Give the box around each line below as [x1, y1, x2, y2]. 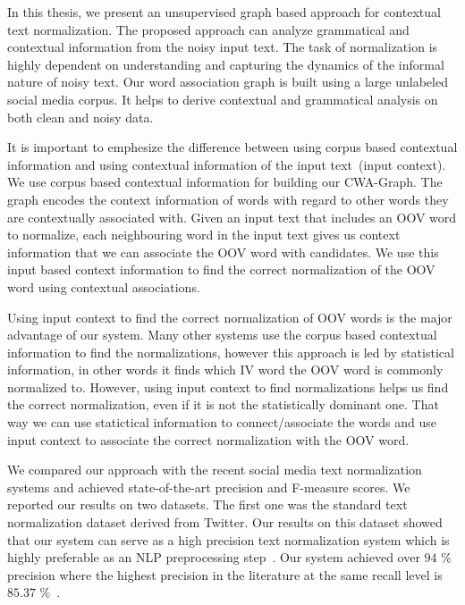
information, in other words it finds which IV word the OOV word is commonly [7, 360, 444, 379]
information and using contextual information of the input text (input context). [7, 155, 446, 173]
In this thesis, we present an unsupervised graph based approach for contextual [7, 3, 441, 21]
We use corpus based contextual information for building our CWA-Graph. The [7, 172, 443, 191]
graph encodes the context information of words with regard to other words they [7, 189, 449, 208]
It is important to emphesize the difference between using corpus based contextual [7, 138, 458, 156]
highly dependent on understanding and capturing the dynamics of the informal [7, 55, 444, 73]
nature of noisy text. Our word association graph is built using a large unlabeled [7, 72, 448, 91]
